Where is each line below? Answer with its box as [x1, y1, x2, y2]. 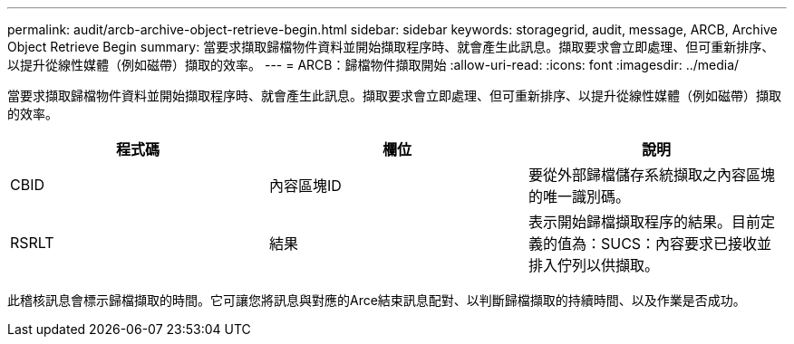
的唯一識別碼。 [528, 187, 630, 205]
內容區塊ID [268, 177, 342, 195]
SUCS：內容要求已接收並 [600, 234, 772, 253]
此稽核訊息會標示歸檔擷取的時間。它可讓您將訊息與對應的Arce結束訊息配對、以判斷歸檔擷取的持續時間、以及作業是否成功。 [7, 292, 746, 308]
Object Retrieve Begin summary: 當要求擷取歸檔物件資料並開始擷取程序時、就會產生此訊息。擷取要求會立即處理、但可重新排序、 [7, 39, 775, 54]
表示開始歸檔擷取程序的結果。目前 [528, 213, 760, 231]
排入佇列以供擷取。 [528, 256, 659, 274]
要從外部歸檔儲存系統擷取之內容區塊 [528, 166, 775, 184]
